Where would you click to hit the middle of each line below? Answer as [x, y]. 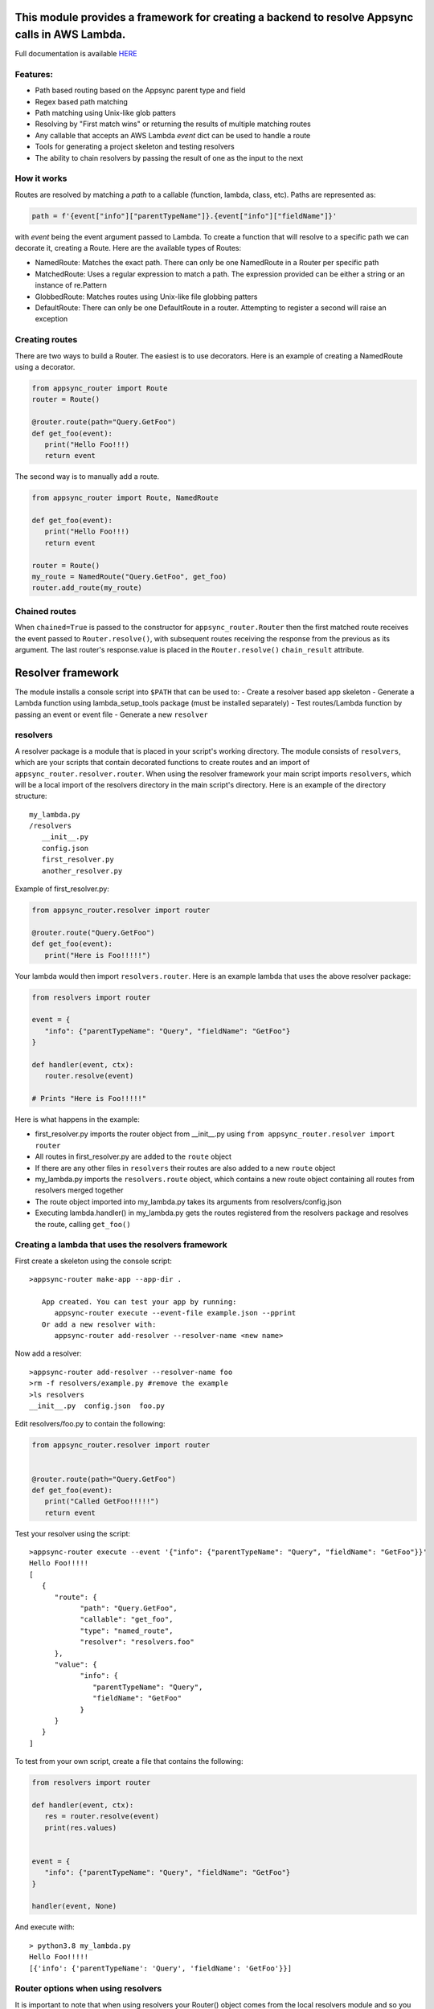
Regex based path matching [82, 101]
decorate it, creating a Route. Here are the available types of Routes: [128, 248]
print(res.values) [81, 1827]
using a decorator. [45, 366]
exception [51, 319]
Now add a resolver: [48, 1353]
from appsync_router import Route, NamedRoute [125, 498]
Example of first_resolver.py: [62, 889]
